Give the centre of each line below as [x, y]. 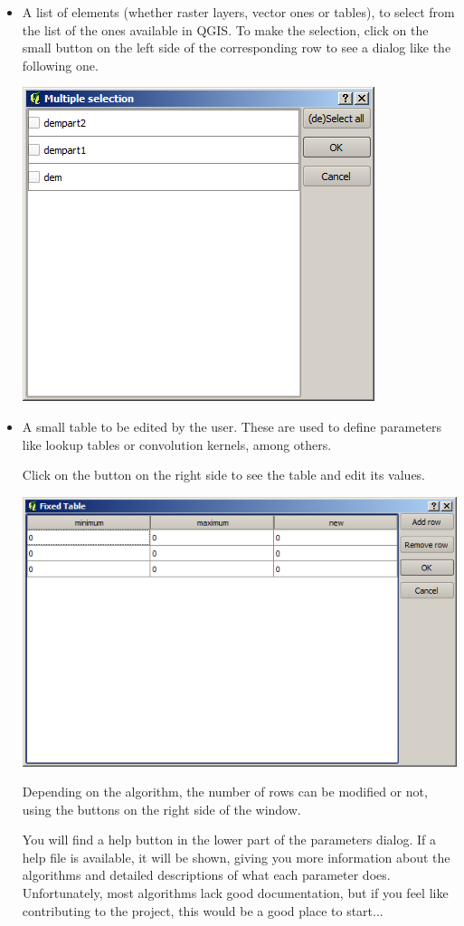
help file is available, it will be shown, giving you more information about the [236, 857]
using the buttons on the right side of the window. [161, 809]
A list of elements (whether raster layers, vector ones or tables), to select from [238, 12]
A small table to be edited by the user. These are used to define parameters [232, 426]
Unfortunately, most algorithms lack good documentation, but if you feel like [235, 893]
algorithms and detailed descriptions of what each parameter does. [206, 875]
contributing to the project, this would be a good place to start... [203, 910]
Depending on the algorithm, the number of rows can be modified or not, [225, 792]
